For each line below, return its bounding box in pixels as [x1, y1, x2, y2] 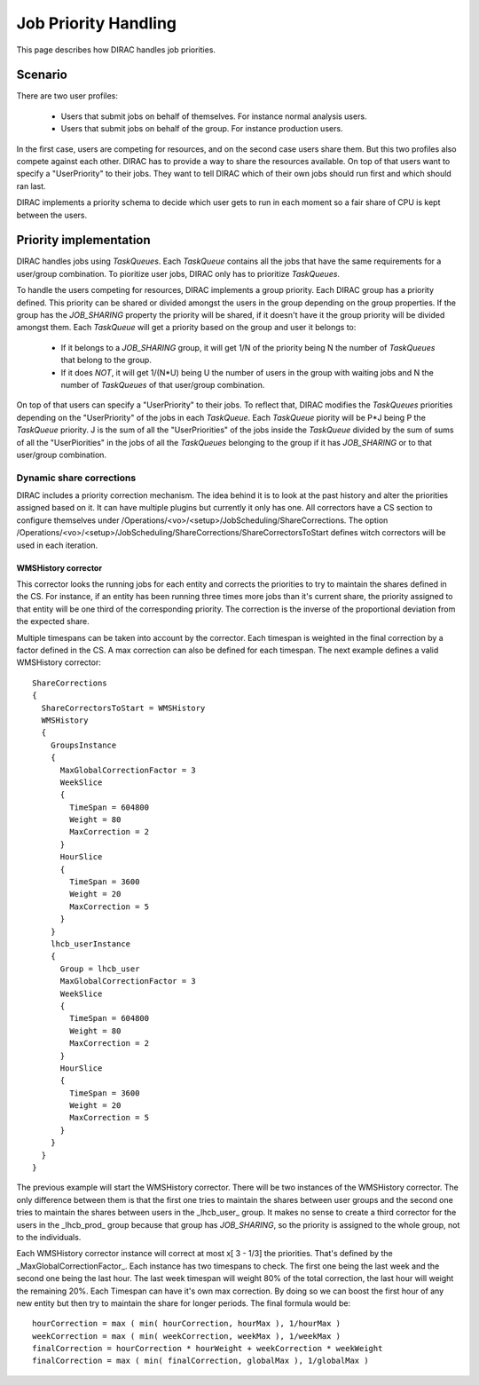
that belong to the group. [60, 355, 153, 366]
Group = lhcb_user [59, 963, 140, 974]
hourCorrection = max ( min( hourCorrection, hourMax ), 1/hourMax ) [32, 1318, 342, 1329]
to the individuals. [16, 1231, 82, 1242]
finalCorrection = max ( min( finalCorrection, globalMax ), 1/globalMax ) [32, 1356, 369, 1366]
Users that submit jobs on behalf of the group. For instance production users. [60, 123, 343, 134]
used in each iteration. [16, 540, 98, 550]
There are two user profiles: [16, 91, 119, 101]
